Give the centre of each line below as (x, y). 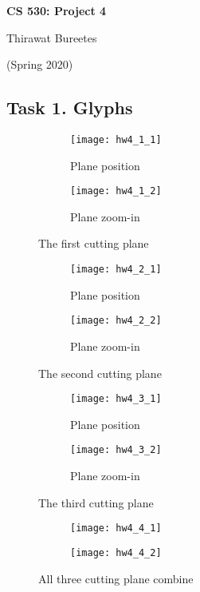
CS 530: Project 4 (57, 10)
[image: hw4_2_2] (116, 321)
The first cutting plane (94, 243)
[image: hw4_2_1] (116, 270)
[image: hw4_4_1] (116, 528)
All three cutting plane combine (116, 578)
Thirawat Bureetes (52, 37)
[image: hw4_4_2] (116, 552)
